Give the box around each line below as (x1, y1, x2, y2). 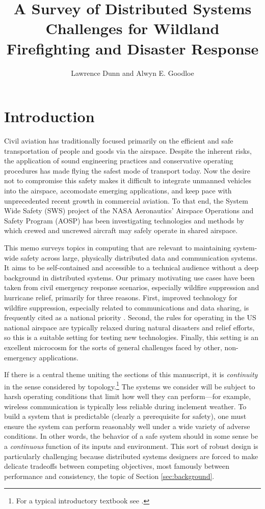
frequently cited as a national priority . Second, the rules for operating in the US (4, 312, 256, 323)
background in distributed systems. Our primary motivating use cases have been (4, 272, 255, 282)
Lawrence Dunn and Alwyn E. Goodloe (71, 67, 194, 78)
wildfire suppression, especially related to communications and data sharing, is (4, 302, 249, 313)
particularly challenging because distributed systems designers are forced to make (4, 450, 258, 461)
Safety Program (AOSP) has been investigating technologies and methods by (4, 215, 244, 225)
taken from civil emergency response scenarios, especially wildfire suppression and (4, 282, 259, 293)
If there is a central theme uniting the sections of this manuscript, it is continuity (4, 369, 258, 380)
